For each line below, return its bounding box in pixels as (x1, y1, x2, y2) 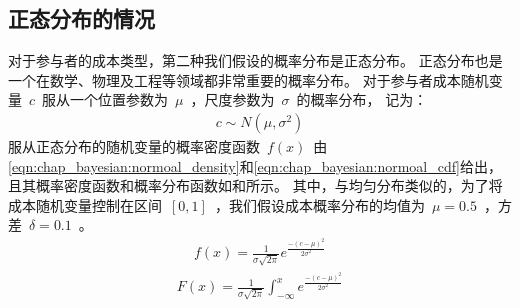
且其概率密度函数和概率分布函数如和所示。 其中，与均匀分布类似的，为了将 (8, 175, 503, 196)
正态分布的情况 (8, 3, 155, 34)
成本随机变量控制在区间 (8, 194, 162, 215)
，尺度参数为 (190, 89, 275, 110)
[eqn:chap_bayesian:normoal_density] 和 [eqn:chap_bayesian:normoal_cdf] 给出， (8, 155, 502, 176)
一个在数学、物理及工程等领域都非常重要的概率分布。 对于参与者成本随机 (8, 69, 489, 90)
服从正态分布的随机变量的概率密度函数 (8, 136, 260, 157)
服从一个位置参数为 (42, 89, 169, 110)
